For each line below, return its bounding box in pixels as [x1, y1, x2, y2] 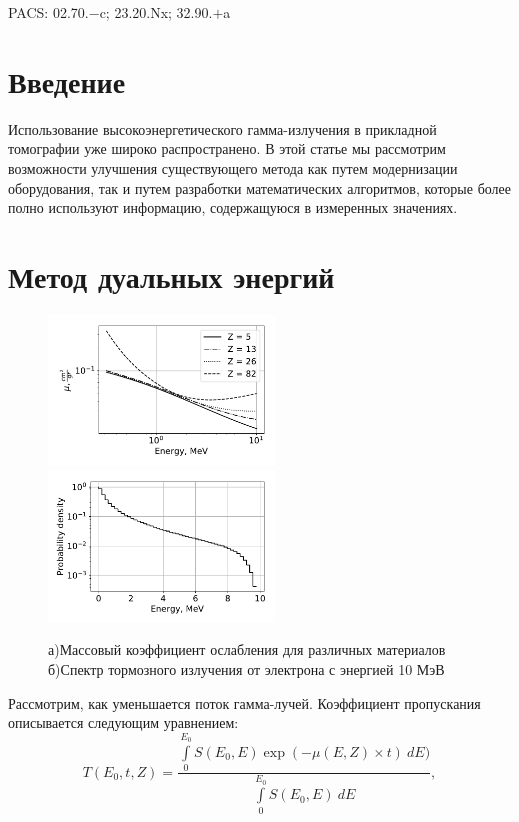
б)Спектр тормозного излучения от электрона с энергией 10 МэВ [48, 658, 445, 679]
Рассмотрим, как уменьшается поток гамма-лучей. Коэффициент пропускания [8, 692, 481, 713]
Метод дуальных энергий [8, 255, 335, 296]
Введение [8, 60, 126, 101]
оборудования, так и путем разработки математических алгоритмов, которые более [8, 177, 512, 198]
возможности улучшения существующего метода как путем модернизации [8, 157, 458, 178]
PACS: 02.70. [8, 2, 89, 22]
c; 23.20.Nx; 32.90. [99, 2, 213, 22]
